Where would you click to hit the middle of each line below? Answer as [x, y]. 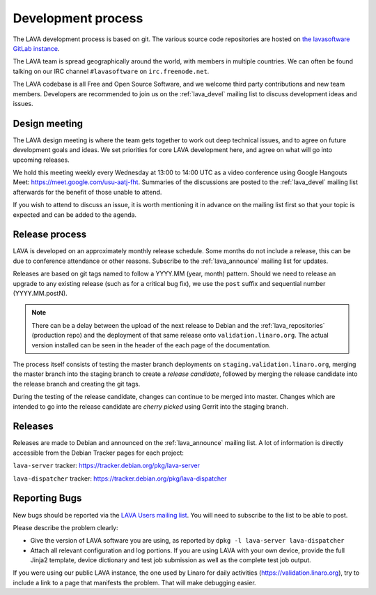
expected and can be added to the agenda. [75, 214]
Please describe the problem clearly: [65, 527]
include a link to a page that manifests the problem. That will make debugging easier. [135, 582]
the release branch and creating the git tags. [77, 384]
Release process [50, 235]
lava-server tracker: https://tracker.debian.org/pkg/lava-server [107, 466]
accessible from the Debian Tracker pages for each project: [98, 453]
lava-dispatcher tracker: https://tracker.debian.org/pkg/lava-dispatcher [120, 479]
